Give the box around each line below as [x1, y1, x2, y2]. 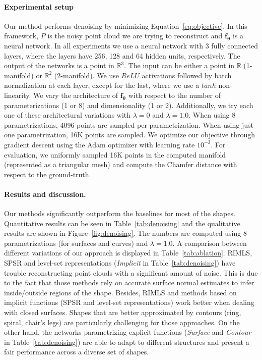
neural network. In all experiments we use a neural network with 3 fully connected [4, 40, 258, 50]
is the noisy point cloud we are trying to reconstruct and [47, 30, 223, 41]
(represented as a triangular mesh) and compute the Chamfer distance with [4, 159, 237, 170]
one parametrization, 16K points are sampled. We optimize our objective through [4, 129, 255, 140]
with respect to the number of [128, 89, 221, 100]
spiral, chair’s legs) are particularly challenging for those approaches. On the [4, 317, 240, 327]
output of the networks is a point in [4, 60, 114, 71]
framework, [4, 30, 39, 41]
